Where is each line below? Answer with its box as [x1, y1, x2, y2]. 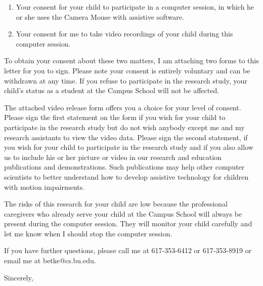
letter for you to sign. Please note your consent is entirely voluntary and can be [4, 65, 250, 75]
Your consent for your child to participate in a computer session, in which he [16, 2, 254, 12]
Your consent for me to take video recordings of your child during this [16, 28, 233, 39]
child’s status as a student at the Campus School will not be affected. [4, 85, 220, 96]
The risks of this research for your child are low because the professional [4, 198, 228, 209]
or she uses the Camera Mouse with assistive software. [16, 11, 184, 22]
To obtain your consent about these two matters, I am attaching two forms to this [4, 55, 259, 66]
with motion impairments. [4, 181, 85, 192]
